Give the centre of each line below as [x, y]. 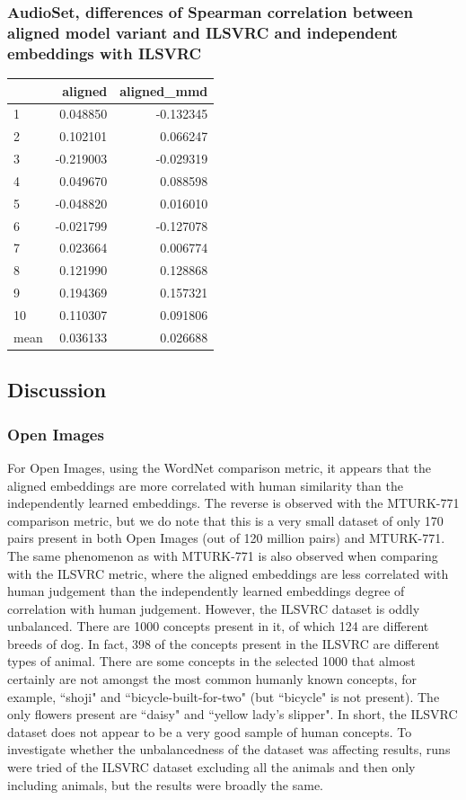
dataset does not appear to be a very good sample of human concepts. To [210, 731]
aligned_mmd [164, 90]
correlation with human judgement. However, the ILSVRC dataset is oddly [214, 608]
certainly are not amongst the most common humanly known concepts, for [212, 679]
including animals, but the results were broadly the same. [165, 784]
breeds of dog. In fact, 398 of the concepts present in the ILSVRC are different [224, 643]
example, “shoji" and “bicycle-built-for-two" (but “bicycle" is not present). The [224, 696]
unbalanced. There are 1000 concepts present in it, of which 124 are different [218, 626]
